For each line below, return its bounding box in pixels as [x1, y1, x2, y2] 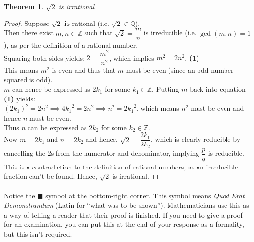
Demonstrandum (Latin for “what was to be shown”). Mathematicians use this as [4, 200, 249, 210]
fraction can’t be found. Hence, [4, 171, 97, 181]
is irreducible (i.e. [143, 27, 197, 38]
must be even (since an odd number [126, 64, 234, 74]
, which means [137, 103, 179, 113]
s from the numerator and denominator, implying [51, 148, 199, 158]
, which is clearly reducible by [150, 134, 241, 144]
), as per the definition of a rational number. [4, 40, 138, 50]
